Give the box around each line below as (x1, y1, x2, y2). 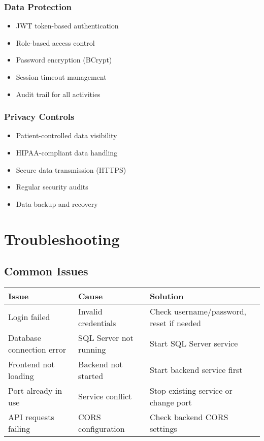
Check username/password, (149, 305, 247, 317)
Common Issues (4, 263, 88, 279)
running (78, 343, 106, 355)
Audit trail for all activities (16, 88, 101, 99)
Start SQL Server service (149, 337, 238, 350)
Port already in (8, 384, 62, 396)
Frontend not (8, 358, 55, 370)
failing (8, 422, 30, 434)
